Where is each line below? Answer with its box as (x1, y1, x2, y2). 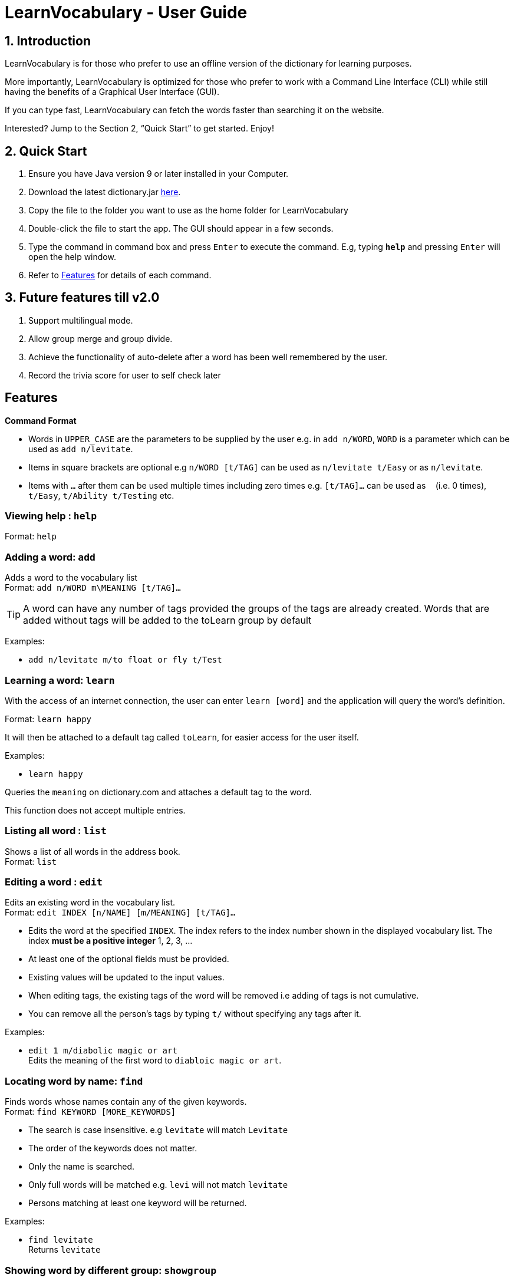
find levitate (28, 1235, 93, 1245)
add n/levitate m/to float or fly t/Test (28, 655, 222, 665)
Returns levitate (28, 1244, 101, 1255)
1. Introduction (5, 33, 91, 48)
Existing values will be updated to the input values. (28, 972, 225, 983)
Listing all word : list (5, 825, 107, 837)
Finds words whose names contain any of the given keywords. (5, 1096, 247, 1107)
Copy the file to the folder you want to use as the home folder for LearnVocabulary (28, 205, 348, 216)
